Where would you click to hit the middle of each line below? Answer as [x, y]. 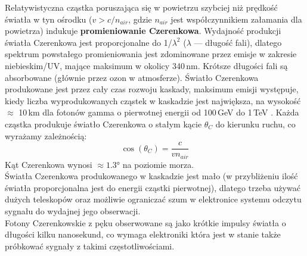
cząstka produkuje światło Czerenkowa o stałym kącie [103, 124]
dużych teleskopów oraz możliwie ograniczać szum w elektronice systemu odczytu [153, 199]
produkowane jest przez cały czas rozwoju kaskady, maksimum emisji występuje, [152, 89]
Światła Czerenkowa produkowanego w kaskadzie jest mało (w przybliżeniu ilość [151, 176]
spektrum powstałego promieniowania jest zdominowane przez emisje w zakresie [151, 54]
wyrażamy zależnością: [46, 135]
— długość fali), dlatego [238, 42]
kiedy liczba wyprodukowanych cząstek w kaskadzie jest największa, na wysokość [153, 100]
